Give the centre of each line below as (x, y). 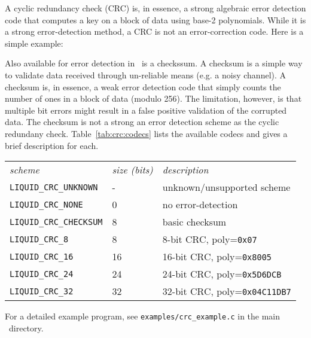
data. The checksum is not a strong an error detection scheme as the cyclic (142, 122)
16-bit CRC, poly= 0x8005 (217, 257)
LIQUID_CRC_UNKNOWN (54, 187)
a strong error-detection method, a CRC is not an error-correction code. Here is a (154, 31)
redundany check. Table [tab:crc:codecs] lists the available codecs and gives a (146, 133)
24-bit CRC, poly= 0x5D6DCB (222, 274)
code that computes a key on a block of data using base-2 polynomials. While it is (155, 19)
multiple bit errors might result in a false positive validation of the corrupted (146, 110)
